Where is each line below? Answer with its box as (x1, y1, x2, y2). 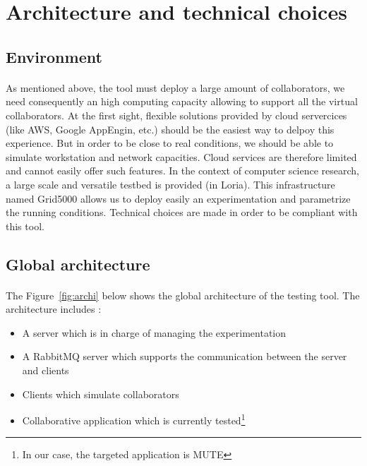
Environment (6, 45, 102, 67)
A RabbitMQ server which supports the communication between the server (22, 349, 347, 364)
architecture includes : (6, 301, 102, 316)
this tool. (6, 218, 44, 233)
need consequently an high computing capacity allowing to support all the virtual (6, 94, 358, 109)
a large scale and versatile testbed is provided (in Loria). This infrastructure (6, 177, 335, 191)
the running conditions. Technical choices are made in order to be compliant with (6, 205, 358, 220)
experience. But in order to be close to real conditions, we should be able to (6, 136, 334, 150)
